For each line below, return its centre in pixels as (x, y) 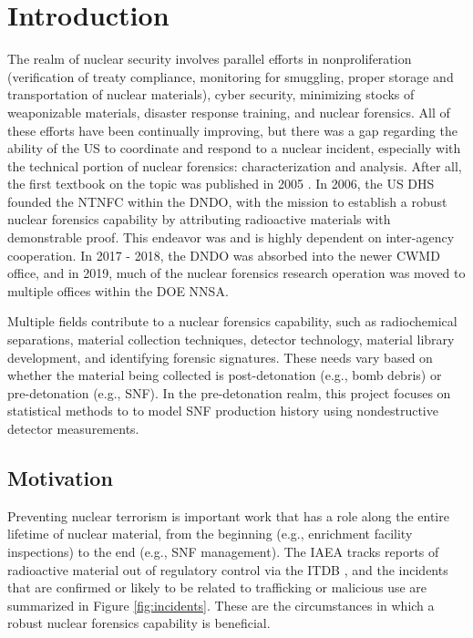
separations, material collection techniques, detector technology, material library (231, 340)
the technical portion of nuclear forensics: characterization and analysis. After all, (235, 165)
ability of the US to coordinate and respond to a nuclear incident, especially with (234, 148)
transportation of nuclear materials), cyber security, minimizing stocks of (211, 94)
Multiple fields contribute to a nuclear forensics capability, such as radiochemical (232, 321)
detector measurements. (73, 428)
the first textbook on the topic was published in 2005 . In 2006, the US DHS (221, 184)
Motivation (60, 477)
